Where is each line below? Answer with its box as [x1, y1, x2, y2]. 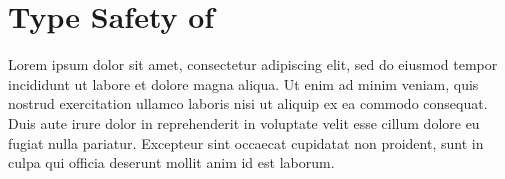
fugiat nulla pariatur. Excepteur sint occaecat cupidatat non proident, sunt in [8, 132, 484, 153]
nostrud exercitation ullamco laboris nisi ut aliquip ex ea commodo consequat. [8, 93, 488, 114]
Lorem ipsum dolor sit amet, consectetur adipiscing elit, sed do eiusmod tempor [8, 54, 498, 75]
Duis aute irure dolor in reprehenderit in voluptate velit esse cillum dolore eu [8, 112, 480, 133]
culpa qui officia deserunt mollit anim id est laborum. [8, 152, 335, 173]
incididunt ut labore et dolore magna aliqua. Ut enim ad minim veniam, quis [8, 73, 479, 94]
